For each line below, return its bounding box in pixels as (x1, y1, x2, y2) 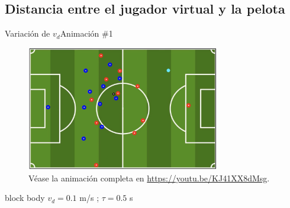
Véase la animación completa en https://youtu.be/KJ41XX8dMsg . (28, 171, 270, 184)
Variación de (5, 27, 50, 40)
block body (5, 191, 45, 204)
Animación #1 (60, 27, 113, 40)
